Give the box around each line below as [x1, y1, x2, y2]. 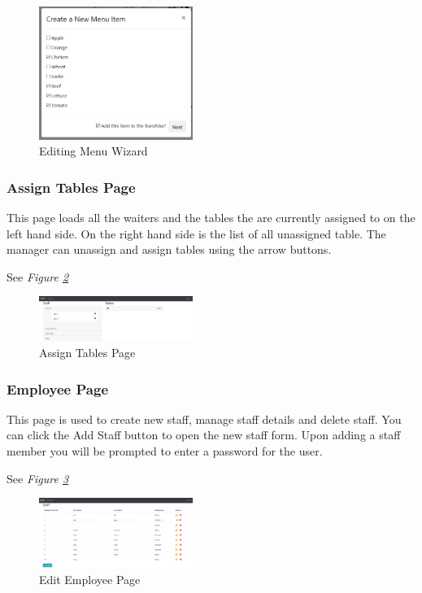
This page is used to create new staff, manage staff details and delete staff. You [7, 410, 402, 427]
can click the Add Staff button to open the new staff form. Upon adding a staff [7, 426, 401, 443]
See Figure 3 [7, 469, 69, 486]
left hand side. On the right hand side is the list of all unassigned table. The [7, 225, 386, 242]
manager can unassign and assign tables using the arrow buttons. [7, 241, 332, 258]
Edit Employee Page [39, 571, 141, 587]
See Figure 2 [7, 268, 69, 285]
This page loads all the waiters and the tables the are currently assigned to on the [7, 208, 415, 225]
